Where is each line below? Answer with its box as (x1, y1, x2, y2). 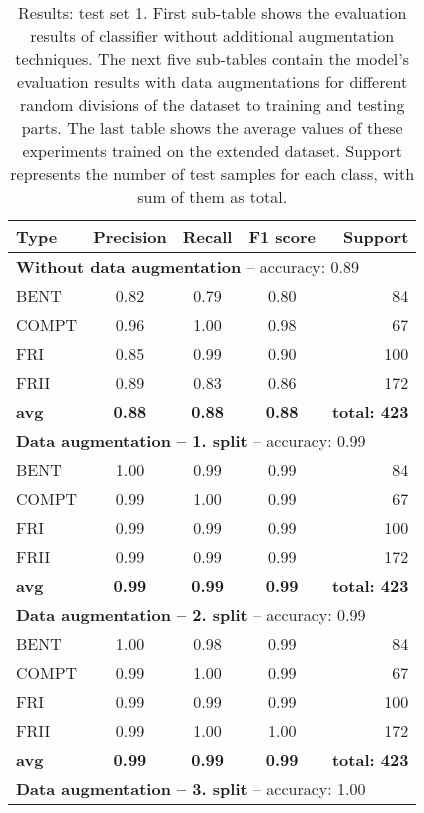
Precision (93, 225, 167, 248)
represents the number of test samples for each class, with (10, 162, 415, 185)
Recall (182, 225, 233, 248)
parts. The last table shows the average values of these (21, 116, 403, 139)
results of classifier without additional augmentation (30, 24, 395, 47)
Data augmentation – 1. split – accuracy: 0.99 (16, 429, 366, 452)
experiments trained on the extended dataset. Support (22, 139, 402, 162)
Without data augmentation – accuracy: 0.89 (16, 255, 360, 278)
